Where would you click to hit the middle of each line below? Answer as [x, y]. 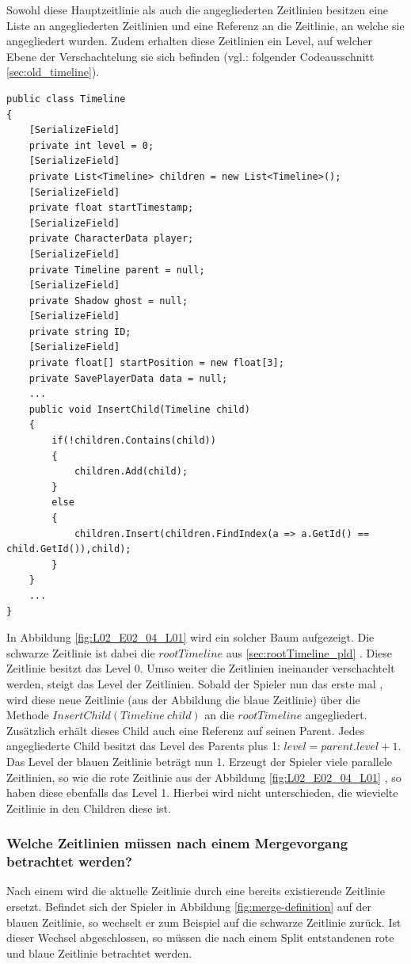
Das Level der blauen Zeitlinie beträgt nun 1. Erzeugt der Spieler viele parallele [200, 761]
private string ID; [80, 331]
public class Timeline [66, 99]
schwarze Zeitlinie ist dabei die [81, 652]
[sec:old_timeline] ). [53, 72]
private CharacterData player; [111, 239]
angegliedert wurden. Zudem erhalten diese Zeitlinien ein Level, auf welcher [190, 41]
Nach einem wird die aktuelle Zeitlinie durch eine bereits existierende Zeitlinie [196, 891]
